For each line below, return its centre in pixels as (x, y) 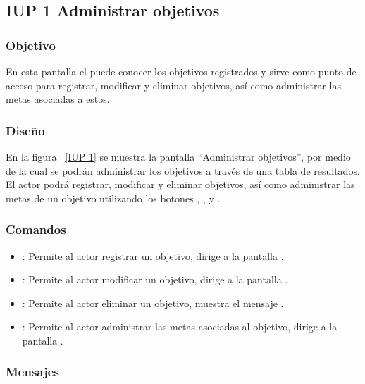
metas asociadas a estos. (58, 99)
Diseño (25, 130)
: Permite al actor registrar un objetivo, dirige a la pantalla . (153, 255)
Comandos (36, 229)
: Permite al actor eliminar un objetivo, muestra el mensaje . (153, 303)
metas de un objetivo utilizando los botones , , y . (113, 198)
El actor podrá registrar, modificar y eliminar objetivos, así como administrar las (180, 184)
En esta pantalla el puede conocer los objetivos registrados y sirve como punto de (181, 71)
